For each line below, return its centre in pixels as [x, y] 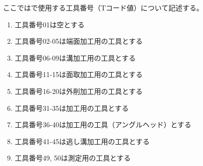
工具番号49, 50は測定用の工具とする [73, 158]
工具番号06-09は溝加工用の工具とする [75, 57]
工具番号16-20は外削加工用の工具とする [79, 91]
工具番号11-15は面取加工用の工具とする [79, 74]
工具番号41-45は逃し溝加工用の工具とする [82, 141]
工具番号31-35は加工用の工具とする [72, 108]
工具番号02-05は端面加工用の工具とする [79, 41]
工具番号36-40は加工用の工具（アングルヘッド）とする [103, 124]
